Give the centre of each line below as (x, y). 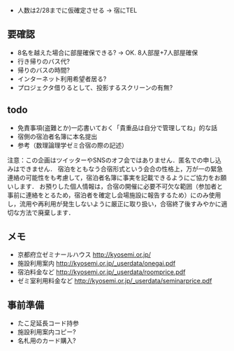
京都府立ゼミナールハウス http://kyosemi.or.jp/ (84, 255)
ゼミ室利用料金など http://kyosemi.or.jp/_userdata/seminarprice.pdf (115, 281)
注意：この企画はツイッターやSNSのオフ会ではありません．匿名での (105, 160)
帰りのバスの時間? (43, 70)
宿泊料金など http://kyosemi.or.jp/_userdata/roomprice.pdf (101, 272)
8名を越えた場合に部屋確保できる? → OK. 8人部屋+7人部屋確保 (108, 52)
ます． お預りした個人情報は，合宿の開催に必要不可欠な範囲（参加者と (121, 186)
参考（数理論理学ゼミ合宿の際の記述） (72, 145)
